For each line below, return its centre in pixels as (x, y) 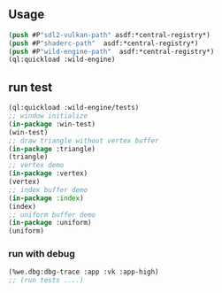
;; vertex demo (36, 166)
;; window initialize (48, 116)
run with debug (42, 254)
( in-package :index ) (46, 198)
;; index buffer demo (48, 189)
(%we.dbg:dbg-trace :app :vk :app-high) (84, 272)
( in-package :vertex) (48, 173)
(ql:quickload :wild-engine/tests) (74, 108)
